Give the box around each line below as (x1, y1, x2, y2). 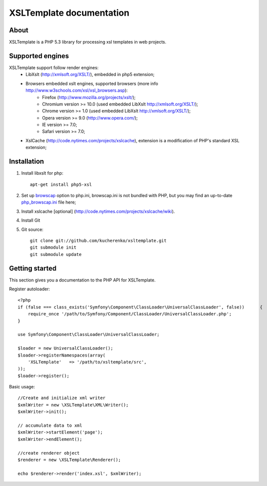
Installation (9, 157, 44, 166)
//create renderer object (18, 450, 80, 456)
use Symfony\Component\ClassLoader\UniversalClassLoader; (18, 332, 160, 337)
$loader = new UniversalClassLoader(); (18, 346, 113, 351)
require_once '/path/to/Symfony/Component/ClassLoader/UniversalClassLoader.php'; (27, 311, 232, 317)
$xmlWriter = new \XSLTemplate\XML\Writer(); (18, 402, 129, 408)
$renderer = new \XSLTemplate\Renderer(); (18, 457, 121, 462)
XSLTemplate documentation (9, 7, 130, 18)
